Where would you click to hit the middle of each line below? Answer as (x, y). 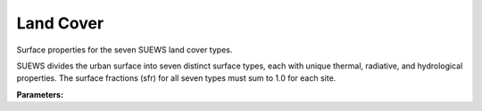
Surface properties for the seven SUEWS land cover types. (125, 50)
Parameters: (40, 94)
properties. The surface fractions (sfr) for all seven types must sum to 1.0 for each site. (176, 78)
